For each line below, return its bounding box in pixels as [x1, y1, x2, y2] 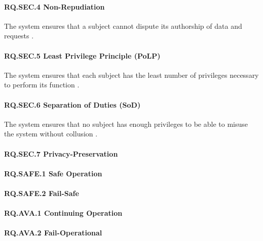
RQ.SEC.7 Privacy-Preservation [4, 148, 118, 159]
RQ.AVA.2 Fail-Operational [4, 227, 102, 238]
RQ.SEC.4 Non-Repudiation [4, 1, 105, 12]
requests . [4, 30, 34, 41]
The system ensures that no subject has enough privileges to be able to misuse [4, 118, 248, 129]
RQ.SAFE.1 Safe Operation [4, 168, 102, 178]
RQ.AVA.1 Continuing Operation [4, 208, 123, 218]
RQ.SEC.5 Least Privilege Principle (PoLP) [4, 50, 161, 61]
